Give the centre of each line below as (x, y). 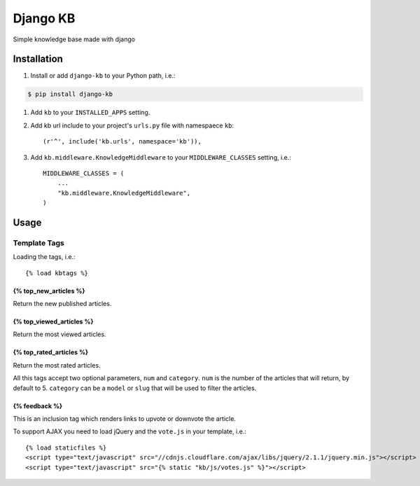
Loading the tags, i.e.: (44, 257)
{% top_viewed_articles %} (53, 321)
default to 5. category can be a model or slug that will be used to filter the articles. (135, 388)
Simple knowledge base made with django (74, 39)
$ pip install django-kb (70, 94)
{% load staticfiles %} (66, 447)
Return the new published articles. (62, 304)
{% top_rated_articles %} (51, 352)
